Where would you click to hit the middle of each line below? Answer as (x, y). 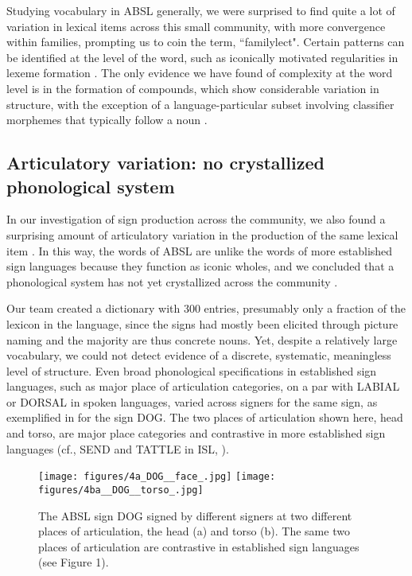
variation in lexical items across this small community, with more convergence (196, 26)
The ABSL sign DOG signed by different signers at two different (195, 515)
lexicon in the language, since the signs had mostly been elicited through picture (202, 323)
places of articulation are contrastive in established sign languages (199, 546)
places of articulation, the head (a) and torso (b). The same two (194, 531)
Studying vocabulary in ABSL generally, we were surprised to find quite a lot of (201, 10)
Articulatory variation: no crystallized (165, 163)
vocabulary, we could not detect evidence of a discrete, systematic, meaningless (199, 355)
